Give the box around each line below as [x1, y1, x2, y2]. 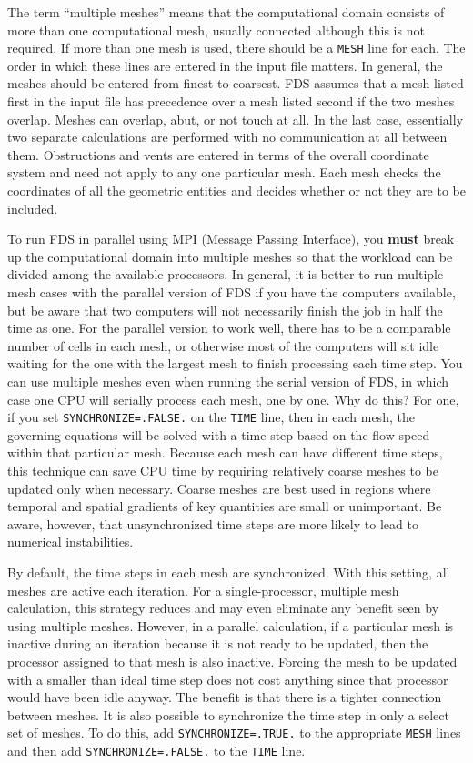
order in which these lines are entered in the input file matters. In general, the [7, 55, 443, 75]
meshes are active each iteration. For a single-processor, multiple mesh [7, 580, 399, 599]
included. [7, 198, 58, 217]
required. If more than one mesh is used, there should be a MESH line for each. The [7, 38, 466, 57]
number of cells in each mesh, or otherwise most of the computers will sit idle [7, 336, 439, 355]
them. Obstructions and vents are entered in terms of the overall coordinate [7, 145, 429, 164]
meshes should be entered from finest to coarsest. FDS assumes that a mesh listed [7, 74, 464, 93]
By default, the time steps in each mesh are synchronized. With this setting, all [7, 562, 450, 581]
